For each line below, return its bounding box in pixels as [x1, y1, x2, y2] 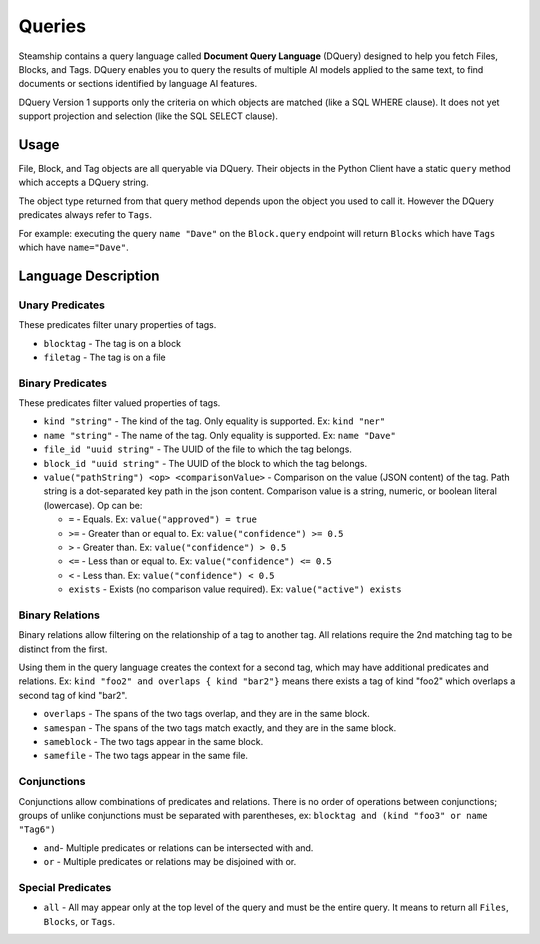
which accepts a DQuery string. [18, 176, 149, 189]
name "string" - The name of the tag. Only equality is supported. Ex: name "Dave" [43, 429, 397, 441]
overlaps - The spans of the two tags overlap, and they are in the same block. [43, 708, 370, 720]
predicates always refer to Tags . [18, 209, 153, 221]
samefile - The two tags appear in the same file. [43, 750, 249, 762]
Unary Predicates [18, 298, 105, 312]
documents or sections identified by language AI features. [18, 78, 258, 90]
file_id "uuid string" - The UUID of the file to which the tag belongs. [43, 443, 352, 455]
